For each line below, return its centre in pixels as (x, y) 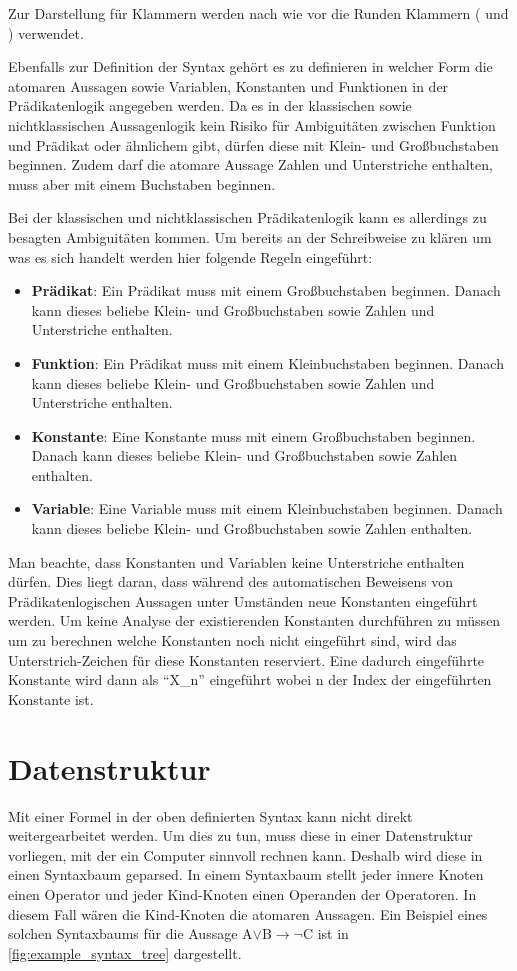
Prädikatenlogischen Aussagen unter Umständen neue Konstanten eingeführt (243, 600)
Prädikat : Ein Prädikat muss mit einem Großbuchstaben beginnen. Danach (266, 290)
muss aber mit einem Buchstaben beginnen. (142, 183)
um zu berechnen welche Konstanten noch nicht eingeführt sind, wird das (232, 640)
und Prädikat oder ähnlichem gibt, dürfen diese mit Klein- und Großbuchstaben (253, 144)
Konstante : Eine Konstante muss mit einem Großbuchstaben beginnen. (253, 435)
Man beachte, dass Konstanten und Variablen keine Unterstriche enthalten (236, 561)
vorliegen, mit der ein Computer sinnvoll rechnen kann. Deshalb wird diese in (245, 854)
